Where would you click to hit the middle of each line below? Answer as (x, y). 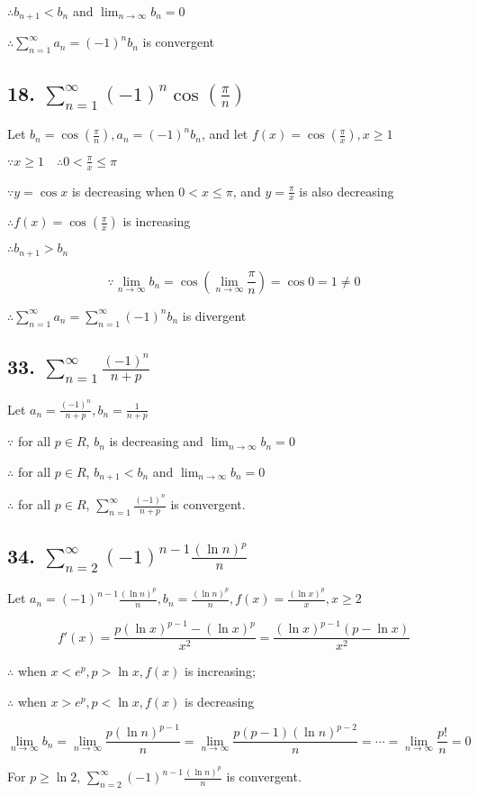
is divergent (214, 315)
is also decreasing (347, 191)
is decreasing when (123, 191)
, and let (225, 134)
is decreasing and (156, 441)
